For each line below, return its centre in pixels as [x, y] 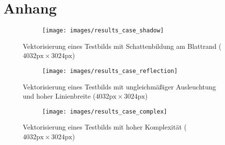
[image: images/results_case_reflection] [110, 71]
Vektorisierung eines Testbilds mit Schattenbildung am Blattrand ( [122, 46]
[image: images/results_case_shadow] [103, 31]
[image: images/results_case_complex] [105, 111]
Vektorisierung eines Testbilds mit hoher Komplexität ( [105, 127]
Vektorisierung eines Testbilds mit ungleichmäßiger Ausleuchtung [120, 86]
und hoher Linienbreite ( [59, 96]
